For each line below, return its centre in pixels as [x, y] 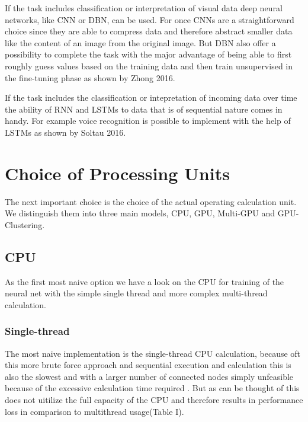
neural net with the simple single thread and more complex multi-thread [136, 293]
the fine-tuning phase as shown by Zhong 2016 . [90, 77]
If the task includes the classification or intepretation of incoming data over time [151, 97]
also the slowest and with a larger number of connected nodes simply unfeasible [149, 376]
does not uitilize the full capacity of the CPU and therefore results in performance [154, 400]
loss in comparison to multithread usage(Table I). [94, 411]
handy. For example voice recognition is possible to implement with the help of [148, 121]
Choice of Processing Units [117, 173]
